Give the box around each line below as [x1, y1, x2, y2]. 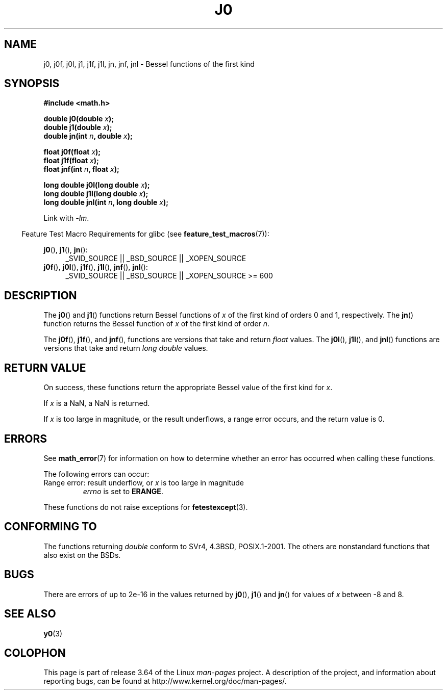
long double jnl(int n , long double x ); [43, 198, 169, 207]
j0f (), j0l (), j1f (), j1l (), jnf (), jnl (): [43, 263, 148, 272]
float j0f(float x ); [43, 147, 101, 157]
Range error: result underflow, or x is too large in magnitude [43, 478, 244, 487]
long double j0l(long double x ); [43, 181, 150, 190]
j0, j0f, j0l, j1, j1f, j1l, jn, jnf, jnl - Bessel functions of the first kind [43, 59, 255, 68]
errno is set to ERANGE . [83, 486, 163, 496]
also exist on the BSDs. [43, 550, 121, 559]
